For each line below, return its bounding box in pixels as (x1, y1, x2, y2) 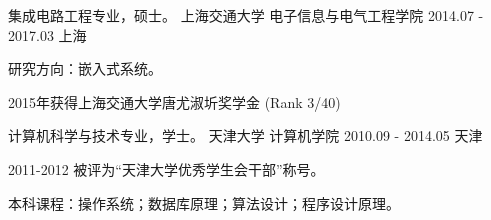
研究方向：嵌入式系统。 (8, 58, 162, 79)
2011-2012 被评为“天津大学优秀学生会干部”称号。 (8, 158, 325, 179)
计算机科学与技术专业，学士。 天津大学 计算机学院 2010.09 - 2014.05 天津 (8, 125, 483, 146)
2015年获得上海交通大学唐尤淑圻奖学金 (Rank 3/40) (8, 91, 341, 112)
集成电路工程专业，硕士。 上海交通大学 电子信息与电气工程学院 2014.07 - (8, 5, 484, 25)
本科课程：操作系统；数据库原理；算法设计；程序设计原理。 (8, 192, 400, 213)
